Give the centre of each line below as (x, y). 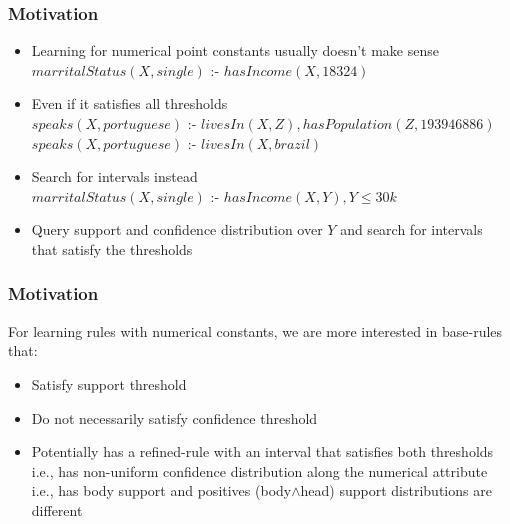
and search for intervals (411, 229)
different (57, 509)
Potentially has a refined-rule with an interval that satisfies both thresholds (262, 451)
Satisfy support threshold (109, 383)
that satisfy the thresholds (112, 248)
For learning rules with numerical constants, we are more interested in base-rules (255, 330)
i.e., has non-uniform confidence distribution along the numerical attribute (259, 470)
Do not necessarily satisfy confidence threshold (174, 417)
